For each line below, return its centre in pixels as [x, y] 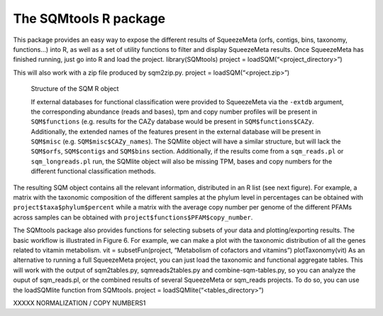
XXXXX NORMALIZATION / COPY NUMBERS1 [79, 303]
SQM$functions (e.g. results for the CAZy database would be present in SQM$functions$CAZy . [172, 121]
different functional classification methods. [93, 171]
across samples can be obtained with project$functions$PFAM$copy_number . [133, 217]
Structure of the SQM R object [75, 89]
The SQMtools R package [89, 18]
